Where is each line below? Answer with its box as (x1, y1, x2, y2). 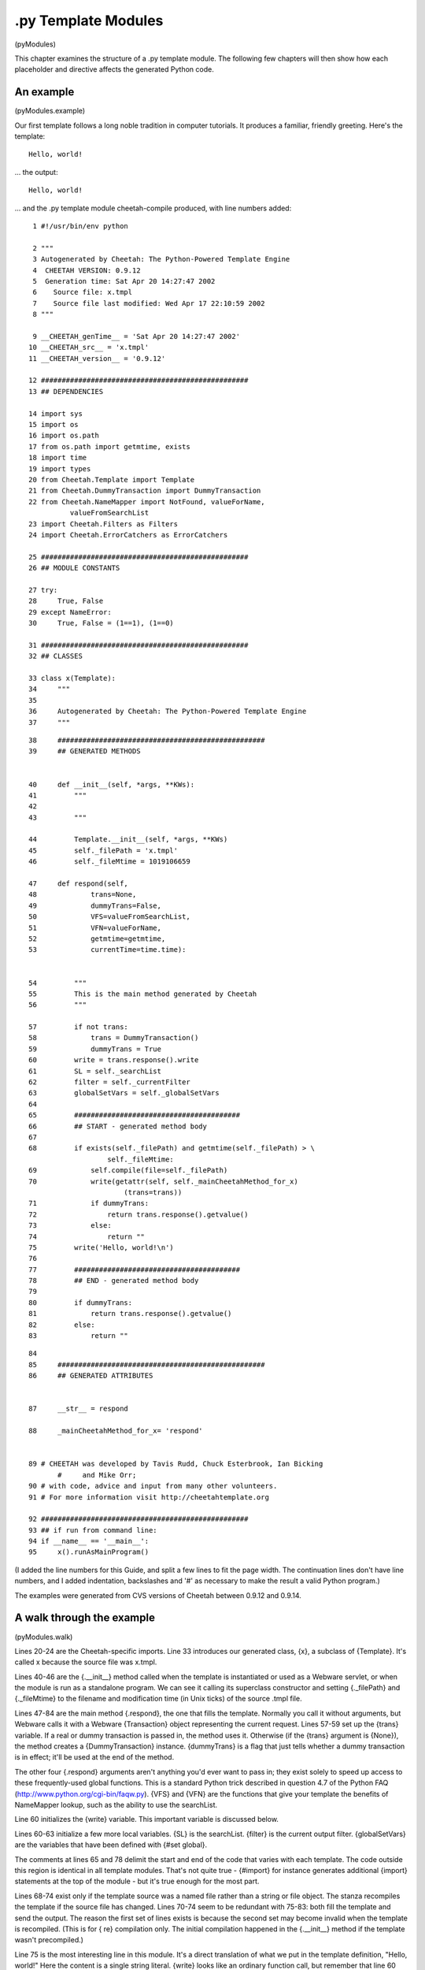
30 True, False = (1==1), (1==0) (28, 619, 175, 628)
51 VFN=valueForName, (28, 923, 161, 932)
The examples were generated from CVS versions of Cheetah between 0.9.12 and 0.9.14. (14, 1590, 302, 1600)
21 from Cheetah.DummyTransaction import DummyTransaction (28, 486, 261, 496)
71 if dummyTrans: (28, 1199, 150, 1208)
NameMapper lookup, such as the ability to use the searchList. (14, 1801, 218, 1809)
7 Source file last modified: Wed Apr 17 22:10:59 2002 (32, 299, 265, 307)
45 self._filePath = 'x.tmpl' (28, 846, 179, 855)
